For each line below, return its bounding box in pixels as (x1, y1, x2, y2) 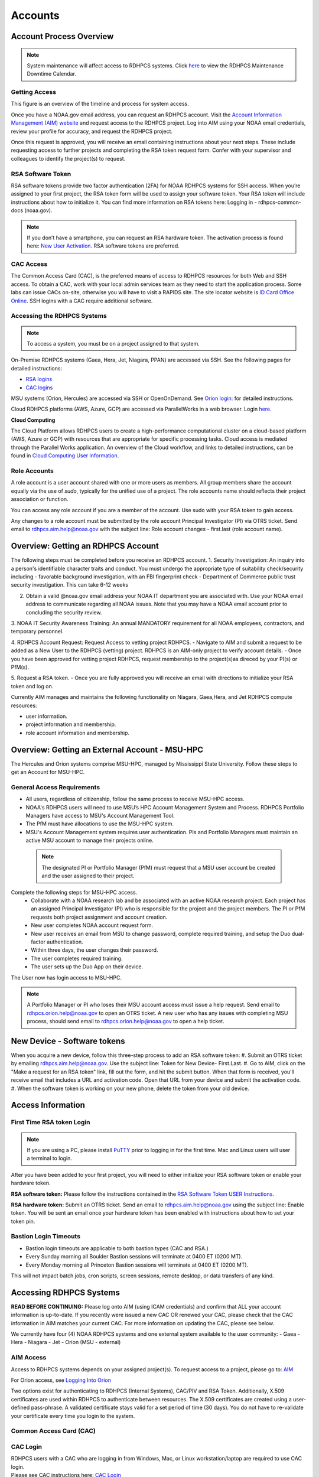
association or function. (11, 496, 69, 503)
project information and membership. (25, 721, 116, 728)
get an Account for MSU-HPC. (11, 768, 85, 775)
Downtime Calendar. (27, 70, 77, 77)
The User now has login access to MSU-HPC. (11, 974, 122, 981)
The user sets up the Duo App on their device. (31, 963, 144, 970)
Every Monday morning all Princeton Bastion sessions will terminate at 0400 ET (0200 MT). (25, 1261, 249, 1268)
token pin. (11, 1218, 35, 1225)
